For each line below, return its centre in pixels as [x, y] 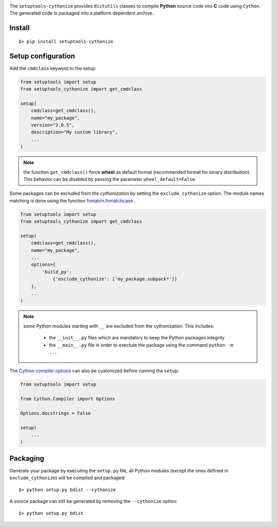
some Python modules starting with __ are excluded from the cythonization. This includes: [119, 326]
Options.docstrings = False [55, 413]
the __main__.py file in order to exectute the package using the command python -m [141, 345]
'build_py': [57, 272]
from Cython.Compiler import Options [68, 399]
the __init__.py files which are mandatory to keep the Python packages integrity [137, 338]
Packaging [27, 458]
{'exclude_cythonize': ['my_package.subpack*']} [115, 279]
